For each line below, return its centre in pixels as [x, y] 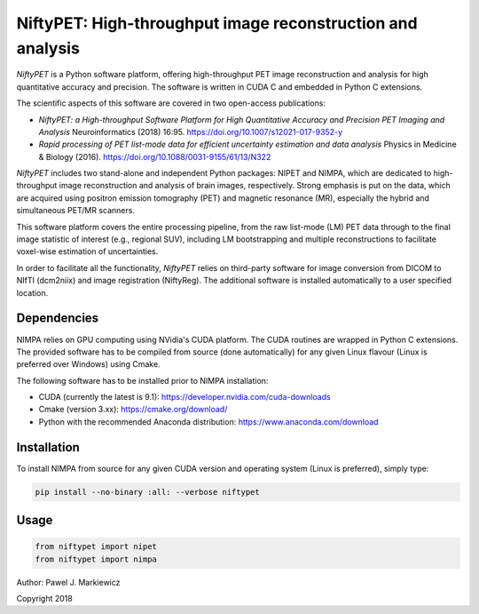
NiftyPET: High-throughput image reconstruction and [217, 23]
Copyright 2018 [44, 599]
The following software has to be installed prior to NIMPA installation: [142, 380]
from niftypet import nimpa [96, 559]
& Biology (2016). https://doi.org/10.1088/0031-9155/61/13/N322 [155, 156]
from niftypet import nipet [96, 547]
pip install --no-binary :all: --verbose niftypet [148, 492]
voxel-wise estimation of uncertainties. [87, 251]
